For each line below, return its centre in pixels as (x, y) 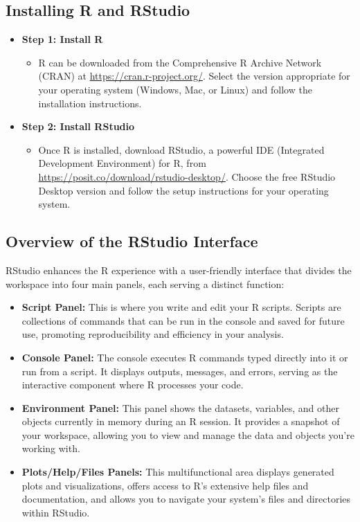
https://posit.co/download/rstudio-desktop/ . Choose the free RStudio (187, 176)
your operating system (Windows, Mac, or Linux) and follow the (175, 89)
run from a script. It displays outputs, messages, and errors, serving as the (180, 371)
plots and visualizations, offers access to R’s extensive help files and (165, 485)
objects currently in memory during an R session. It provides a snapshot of (181, 421)
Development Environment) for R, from (122, 163)
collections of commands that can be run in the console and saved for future (183, 320)
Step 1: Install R (62, 39)
